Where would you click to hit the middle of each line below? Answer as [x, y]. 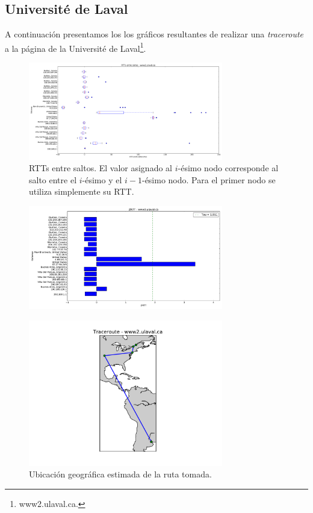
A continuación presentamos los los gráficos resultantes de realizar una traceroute [154, 34]
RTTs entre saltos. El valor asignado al [101, 168]
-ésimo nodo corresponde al [228, 168]
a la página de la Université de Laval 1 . [76, 47]
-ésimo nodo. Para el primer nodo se [209, 179]
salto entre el [53, 179]
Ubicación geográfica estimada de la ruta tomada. [120, 474]
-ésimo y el [102, 179]
